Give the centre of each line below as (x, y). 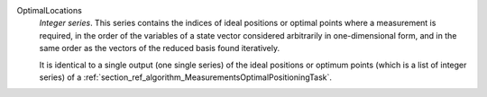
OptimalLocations (50, 10)
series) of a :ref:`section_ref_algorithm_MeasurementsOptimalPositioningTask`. (186, 77)
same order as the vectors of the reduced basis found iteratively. (160, 48)
